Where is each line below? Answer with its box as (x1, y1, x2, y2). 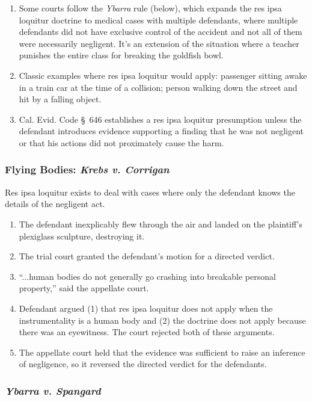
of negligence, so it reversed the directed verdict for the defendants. (19, 357, 267, 370)
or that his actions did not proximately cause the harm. (19, 136, 224, 149)
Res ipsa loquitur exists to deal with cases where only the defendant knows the (5, 185, 295, 198)
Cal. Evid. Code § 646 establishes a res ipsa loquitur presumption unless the (19, 113, 302, 125)
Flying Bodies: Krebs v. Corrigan (5, 162, 170, 177)
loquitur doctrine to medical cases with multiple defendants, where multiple (19, 13, 298, 26)
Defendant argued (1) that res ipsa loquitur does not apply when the (19, 301, 273, 314)
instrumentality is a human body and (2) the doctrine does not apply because (19, 314, 306, 326)
